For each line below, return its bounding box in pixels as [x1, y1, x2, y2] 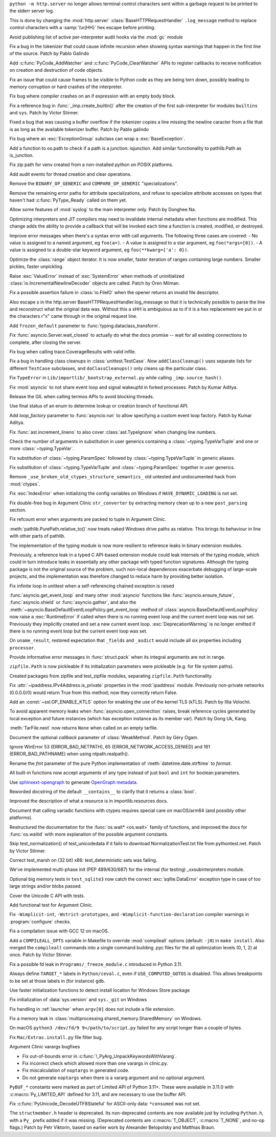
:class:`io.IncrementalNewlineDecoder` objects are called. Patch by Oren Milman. [9, 280, 180, 286]
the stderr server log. [9, 8, 54, 14]
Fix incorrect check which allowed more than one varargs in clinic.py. [22, 1060, 168, 1066]
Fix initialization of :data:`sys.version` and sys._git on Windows [9, 997, 147, 1003]
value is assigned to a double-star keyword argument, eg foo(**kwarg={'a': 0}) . [9, 247, 189, 253]
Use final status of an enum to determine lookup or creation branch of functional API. [9, 403, 189, 409]
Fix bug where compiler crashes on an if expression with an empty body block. [9, 93, 176, 99]
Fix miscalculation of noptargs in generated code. [22, 1067, 130, 1073]
